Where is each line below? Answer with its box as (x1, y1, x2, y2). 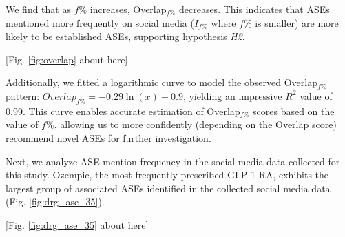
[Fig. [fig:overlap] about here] (6, 52, 128, 66)
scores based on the (253, 103, 335, 118)
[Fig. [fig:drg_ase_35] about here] (6, 217, 149, 231)
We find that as (6, 2, 71, 16)
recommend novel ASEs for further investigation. (6, 130, 211, 145)
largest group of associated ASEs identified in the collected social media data (6, 181, 331, 195)
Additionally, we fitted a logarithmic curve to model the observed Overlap (6, 75, 317, 90)
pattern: (6, 88, 40, 103)
